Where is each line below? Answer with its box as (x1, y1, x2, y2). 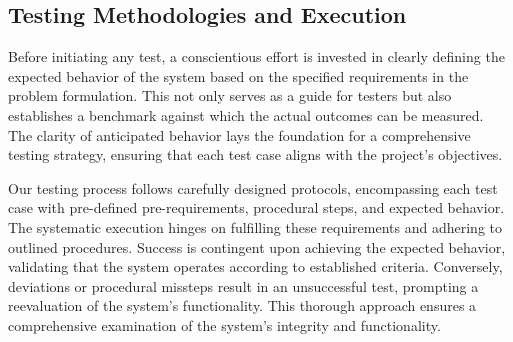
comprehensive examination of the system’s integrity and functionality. (8, 314, 441, 335)
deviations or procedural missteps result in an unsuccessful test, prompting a (8, 275, 479, 296)
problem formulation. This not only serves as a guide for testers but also (8, 85, 452, 106)
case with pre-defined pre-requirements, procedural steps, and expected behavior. (8, 197, 505, 218)
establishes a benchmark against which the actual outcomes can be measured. (8, 104, 484, 125)
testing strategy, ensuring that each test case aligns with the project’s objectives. (8, 144, 503, 165)
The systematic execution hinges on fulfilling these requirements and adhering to (8, 216, 503, 237)
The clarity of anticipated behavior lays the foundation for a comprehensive (8, 124, 471, 145)
